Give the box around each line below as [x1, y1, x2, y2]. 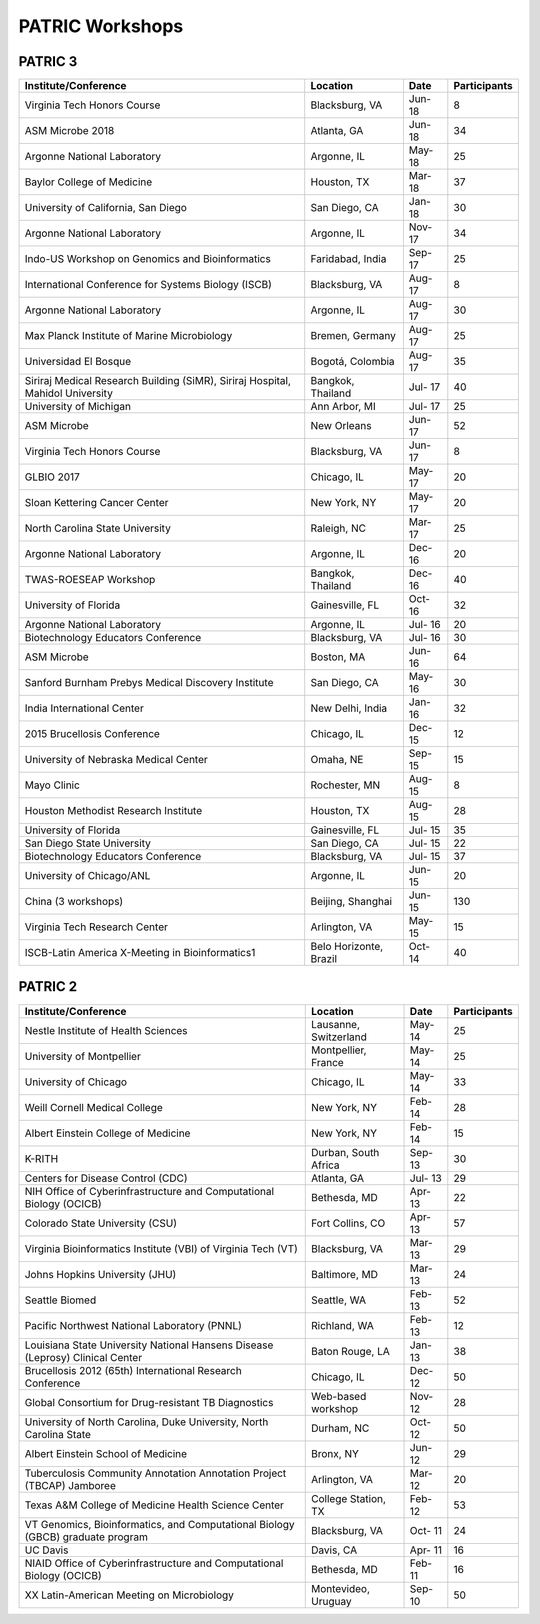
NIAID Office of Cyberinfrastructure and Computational [24, 1556, 284, 1570]
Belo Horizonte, [310, 940, 384, 954]
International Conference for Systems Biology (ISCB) [24, 278, 272, 292]
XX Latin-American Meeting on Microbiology [24, 1588, 235, 1602]
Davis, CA [311, 1543, 358, 1557]
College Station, [311, 1491, 387, 1505]
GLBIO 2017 [24, 470, 80, 484]
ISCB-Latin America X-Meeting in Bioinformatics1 [24, 946, 256, 960]
